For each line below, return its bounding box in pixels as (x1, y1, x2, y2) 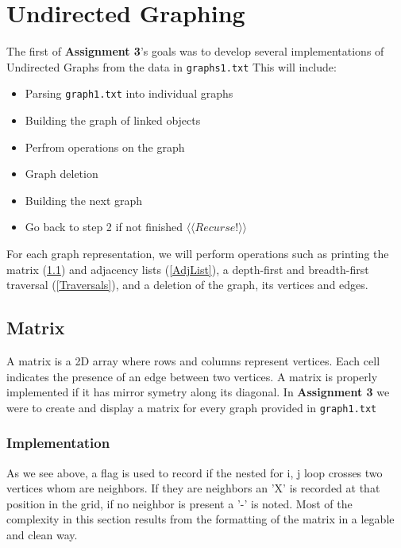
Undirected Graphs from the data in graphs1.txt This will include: (6, 58, 337, 75)
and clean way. (6, 527, 78, 543)
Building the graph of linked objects (25, 112, 201, 129)
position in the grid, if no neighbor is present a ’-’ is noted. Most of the (6, 495, 353, 511)
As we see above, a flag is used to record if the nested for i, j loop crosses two (6, 464, 383, 480)
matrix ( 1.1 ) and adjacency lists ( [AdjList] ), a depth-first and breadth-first (6, 260, 369, 277)
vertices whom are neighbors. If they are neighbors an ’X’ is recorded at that (6, 480, 380, 496)
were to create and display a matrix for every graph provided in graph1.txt (6, 399, 377, 415)
